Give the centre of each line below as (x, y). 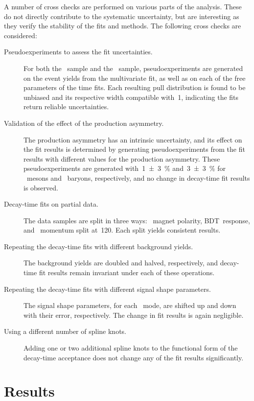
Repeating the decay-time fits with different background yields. (99, 246)
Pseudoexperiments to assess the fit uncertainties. (78, 52)
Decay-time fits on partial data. (51, 204)
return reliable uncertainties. (66, 106)
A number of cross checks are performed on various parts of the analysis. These (123, 6)
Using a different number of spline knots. (65, 331)
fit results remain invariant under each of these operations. (127, 272)
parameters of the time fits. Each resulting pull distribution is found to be (135, 87)
